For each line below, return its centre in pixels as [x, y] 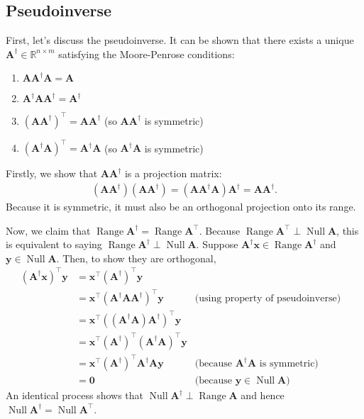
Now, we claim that [48, 230]
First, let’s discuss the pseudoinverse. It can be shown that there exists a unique [180, 40]
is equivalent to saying [54, 244]
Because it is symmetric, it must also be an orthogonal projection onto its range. [181, 207]
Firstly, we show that [52, 173]
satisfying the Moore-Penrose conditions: [147, 54]
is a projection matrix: [173, 173]
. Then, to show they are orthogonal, [136, 258]
